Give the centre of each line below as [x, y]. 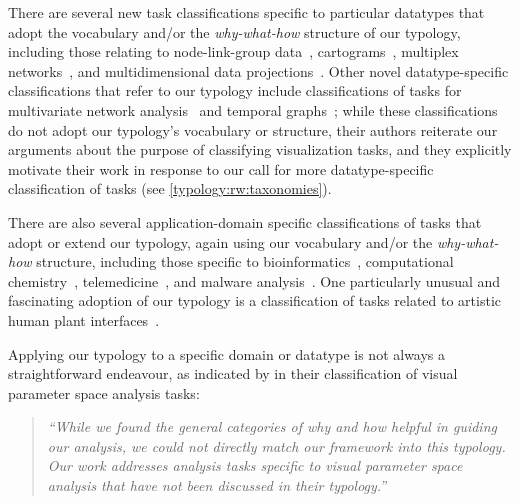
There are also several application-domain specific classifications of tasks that [245, 221]
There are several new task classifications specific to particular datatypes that [246, 12]
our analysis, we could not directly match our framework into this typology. [276, 445]
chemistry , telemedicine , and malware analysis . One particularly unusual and [254, 280]
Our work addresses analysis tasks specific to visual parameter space [255, 465]
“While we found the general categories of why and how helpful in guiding [272, 426]
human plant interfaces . [84, 319]
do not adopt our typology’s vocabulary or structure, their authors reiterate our [253, 129]
